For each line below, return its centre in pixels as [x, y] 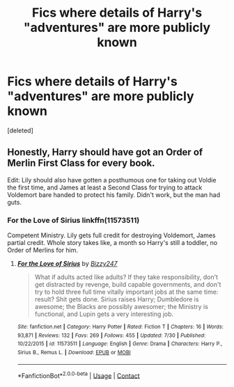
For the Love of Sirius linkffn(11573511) [73, 220]
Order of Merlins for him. [43, 250]
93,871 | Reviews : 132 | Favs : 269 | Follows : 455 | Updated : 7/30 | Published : [111, 335]
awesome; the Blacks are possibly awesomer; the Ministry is [122, 307]
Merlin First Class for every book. [81, 163]
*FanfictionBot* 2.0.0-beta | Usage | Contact [79, 375]
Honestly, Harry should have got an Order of [105, 152]
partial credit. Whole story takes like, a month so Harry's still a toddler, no [112, 243]
